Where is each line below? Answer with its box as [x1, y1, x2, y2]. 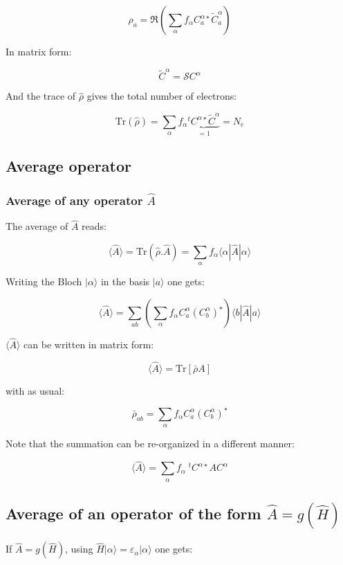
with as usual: [6, 383, 64, 397]
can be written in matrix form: [24, 337, 154, 352]
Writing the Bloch [6, 274, 82, 289]
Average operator [6, 155, 131, 177]
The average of [6, 219, 68, 233]
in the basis [100, 274, 150, 289]
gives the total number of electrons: [86, 89, 237, 103]
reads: [82, 219, 106, 233]
